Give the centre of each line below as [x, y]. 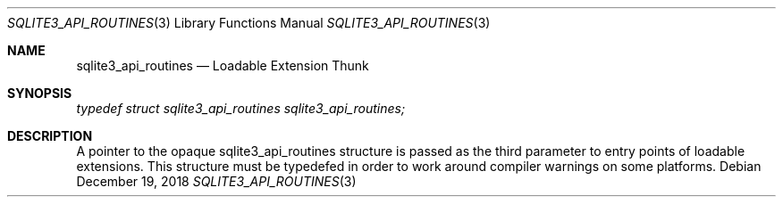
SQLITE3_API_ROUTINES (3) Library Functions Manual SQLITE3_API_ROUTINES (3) [249, 23]
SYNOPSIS [40, 93]
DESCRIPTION [50, 136]
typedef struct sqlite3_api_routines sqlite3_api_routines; [241, 108]
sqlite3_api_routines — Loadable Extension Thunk [223, 65]
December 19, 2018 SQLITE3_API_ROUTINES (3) [216, 181]
